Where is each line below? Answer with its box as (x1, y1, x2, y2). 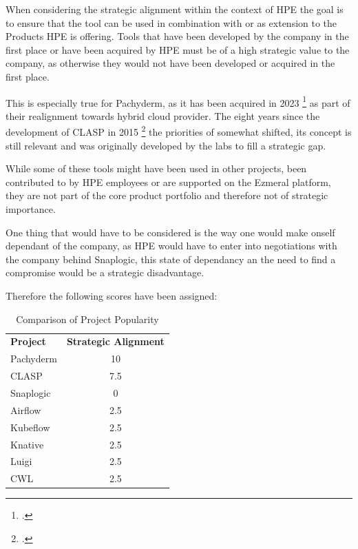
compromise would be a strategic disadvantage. (6, 265, 204, 280)
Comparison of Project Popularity (16, 311, 159, 326)
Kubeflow (10, 419, 50, 434)
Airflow (10, 402, 41, 417)
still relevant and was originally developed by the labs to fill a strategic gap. (6, 138, 326, 152)
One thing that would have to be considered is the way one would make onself (6, 225, 335, 239)
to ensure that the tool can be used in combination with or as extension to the (6, 15, 337, 30)
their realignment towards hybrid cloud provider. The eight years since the (6, 108, 320, 123)
